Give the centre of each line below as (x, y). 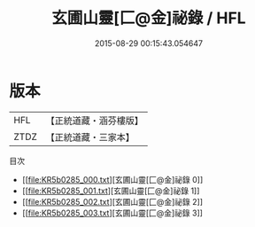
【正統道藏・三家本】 (90, 137)
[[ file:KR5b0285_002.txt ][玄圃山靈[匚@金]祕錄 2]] (112, 201)
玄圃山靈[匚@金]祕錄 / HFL (149, 18)
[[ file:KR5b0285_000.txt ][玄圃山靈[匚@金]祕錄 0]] (112, 179)
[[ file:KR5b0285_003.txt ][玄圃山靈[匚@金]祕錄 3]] (112, 213)
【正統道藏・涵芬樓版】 (95, 121)
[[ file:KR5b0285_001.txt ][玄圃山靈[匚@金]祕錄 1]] (111, 191)
